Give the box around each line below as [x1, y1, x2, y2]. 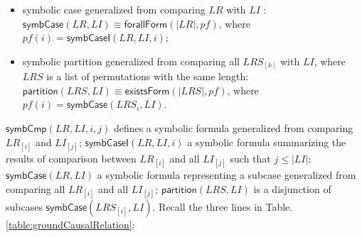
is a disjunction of [253, 181, 331, 196]
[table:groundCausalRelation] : [6, 216, 135, 231]
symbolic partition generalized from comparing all [22, 53, 240, 68]
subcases [6, 199, 43, 214]
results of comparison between [6, 150, 137, 165]
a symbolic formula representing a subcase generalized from [97, 167, 356, 182]
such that [230, 150, 271, 165]
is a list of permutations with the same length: [46, 69, 249, 84]
